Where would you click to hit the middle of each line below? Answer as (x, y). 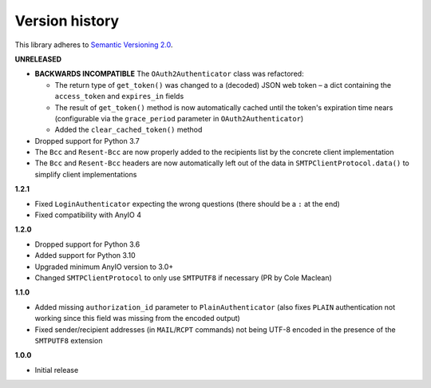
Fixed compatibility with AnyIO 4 (88, 215)
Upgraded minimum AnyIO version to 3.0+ (104, 267)
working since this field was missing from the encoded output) (138, 319)
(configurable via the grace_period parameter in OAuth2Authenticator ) (179, 118)
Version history (67, 21)
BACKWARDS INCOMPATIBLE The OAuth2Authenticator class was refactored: (169, 74)
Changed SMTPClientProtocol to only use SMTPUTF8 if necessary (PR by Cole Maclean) (184, 277)
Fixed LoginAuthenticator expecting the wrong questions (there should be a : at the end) (188, 204)
